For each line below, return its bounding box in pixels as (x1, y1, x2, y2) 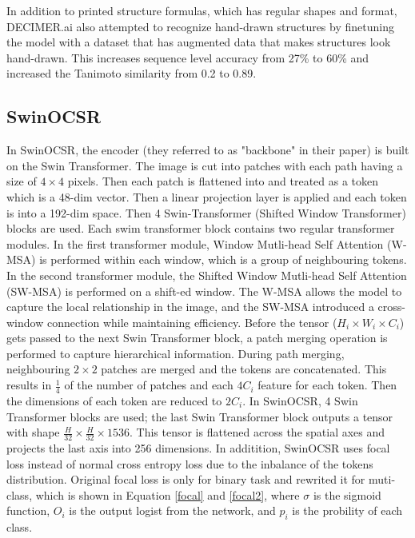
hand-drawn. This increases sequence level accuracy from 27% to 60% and (6, 49, 369, 66)
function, (6, 502, 50, 519)
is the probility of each (292, 502, 403, 519)
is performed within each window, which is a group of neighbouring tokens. (39, 251, 407, 268)
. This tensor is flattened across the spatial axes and (129, 424, 385, 440)
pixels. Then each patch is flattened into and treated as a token (67, 173, 379, 189)
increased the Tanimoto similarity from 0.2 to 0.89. (6, 65, 257, 82)
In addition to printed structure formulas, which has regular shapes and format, (6, 2, 397, 18)
